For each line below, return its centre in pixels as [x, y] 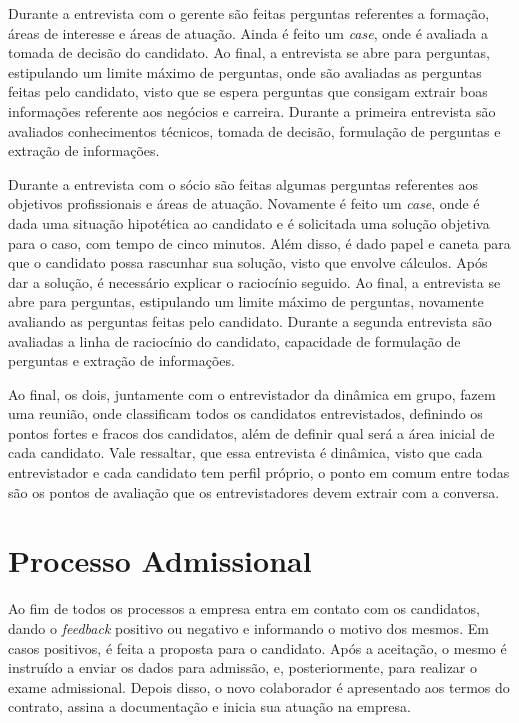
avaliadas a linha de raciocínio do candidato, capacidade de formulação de [234, 340]
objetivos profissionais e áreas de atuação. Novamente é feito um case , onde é [244, 203]
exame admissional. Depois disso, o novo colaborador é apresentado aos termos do [259, 686]
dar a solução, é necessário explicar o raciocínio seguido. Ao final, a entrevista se [254, 281]
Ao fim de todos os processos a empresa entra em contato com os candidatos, [244, 608]
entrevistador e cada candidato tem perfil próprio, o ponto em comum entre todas [259, 472]
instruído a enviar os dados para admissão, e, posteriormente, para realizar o [242, 667]
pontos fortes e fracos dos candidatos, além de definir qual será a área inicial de [251, 432]
